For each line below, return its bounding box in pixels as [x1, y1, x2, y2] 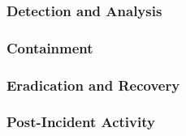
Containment [6, 37, 93, 57]
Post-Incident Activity [6, 112, 155, 132]
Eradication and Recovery [6, 74, 180, 95]
